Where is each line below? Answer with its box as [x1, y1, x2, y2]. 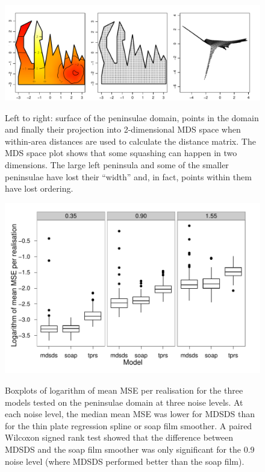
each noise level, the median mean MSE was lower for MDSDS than [5, 407, 255, 420]
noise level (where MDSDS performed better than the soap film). [5, 455, 245, 467]
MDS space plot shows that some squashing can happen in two [5, 146, 237, 159]
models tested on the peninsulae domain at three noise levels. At [5, 395, 243, 408]
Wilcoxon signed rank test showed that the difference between [5, 431, 234, 444]
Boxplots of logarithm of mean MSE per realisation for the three [5, 384, 243, 396]
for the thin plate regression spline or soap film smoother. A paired [5, 419, 252, 432]
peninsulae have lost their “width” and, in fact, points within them [5, 170, 252, 183]
